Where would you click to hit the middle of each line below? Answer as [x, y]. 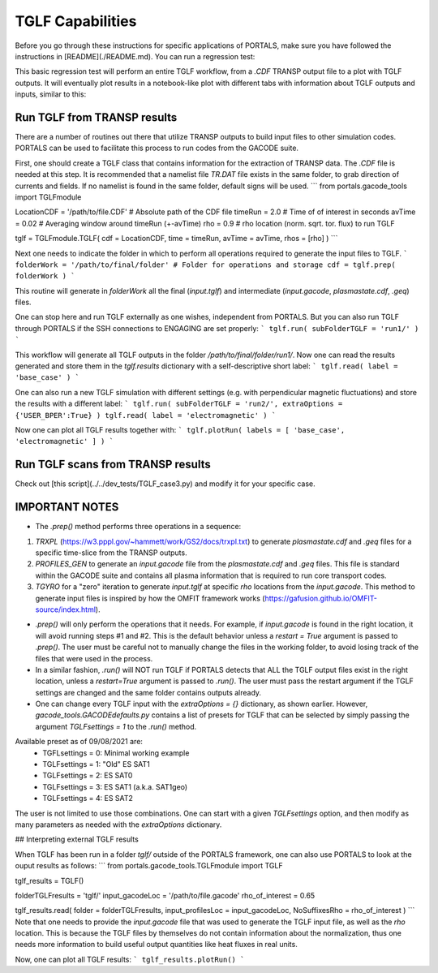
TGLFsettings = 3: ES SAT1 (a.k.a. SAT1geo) [115, 786]
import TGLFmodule [48, 197]
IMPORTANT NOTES [67, 507]
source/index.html [66, 609]
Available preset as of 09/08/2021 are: [79, 742]
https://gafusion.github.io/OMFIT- [321, 598]
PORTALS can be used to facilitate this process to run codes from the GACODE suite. [157, 148]
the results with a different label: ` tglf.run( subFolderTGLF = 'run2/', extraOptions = [179, 404]
